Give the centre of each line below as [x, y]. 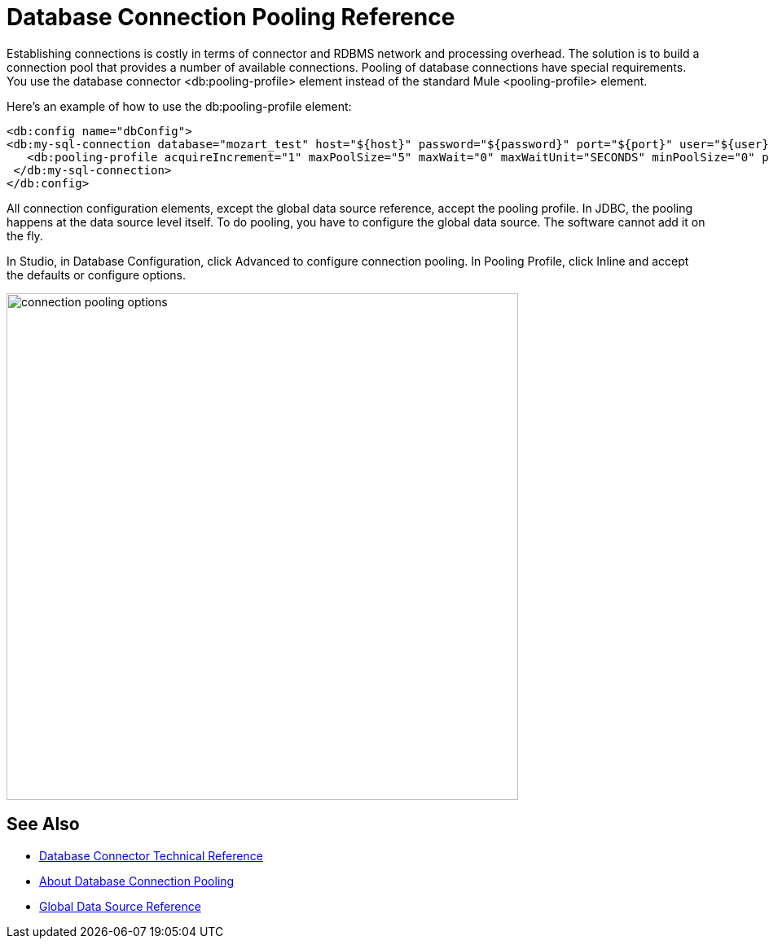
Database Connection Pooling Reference [231, 17]
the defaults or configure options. [97, 275]
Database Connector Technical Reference [151, 855]
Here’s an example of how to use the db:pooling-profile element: [179, 106]
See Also [43, 824]
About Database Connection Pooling [137, 881]
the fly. [25, 235]
